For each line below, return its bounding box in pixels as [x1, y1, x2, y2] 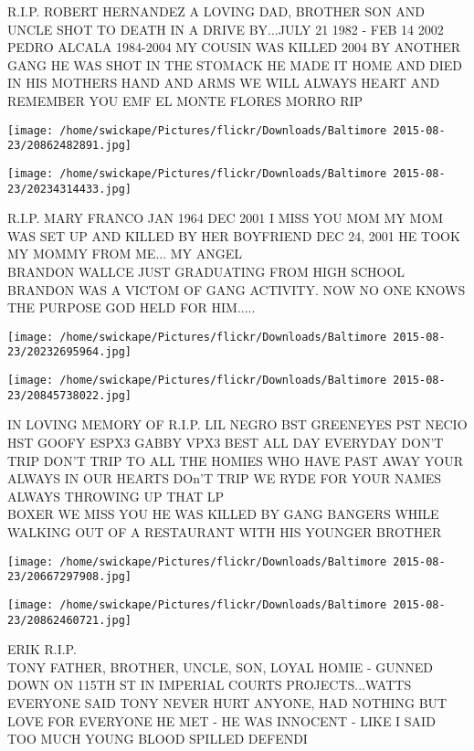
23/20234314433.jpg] [7, 182, 132, 196]
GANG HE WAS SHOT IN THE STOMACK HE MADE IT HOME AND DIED [7, 55, 462, 74]
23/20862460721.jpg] [7, 613, 132, 627]
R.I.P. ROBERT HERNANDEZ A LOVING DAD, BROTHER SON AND [7, 2, 426, 20]
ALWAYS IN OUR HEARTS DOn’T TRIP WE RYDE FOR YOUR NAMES [7, 469, 442, 488]
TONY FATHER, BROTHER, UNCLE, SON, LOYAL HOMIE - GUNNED [7, 657, 434, 676]
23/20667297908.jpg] [7, 570, 132, 584]
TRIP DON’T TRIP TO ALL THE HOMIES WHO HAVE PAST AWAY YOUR [7, 450, 463, 470]
